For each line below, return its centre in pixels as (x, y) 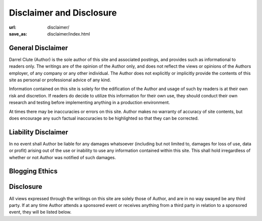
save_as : (18, 34)
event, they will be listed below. (40, 212)
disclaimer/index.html (69, 34)
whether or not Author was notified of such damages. (62, 157)
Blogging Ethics (33, 171)
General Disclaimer (38, 48)
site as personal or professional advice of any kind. (60, 80)
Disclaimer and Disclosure (63, 13)
